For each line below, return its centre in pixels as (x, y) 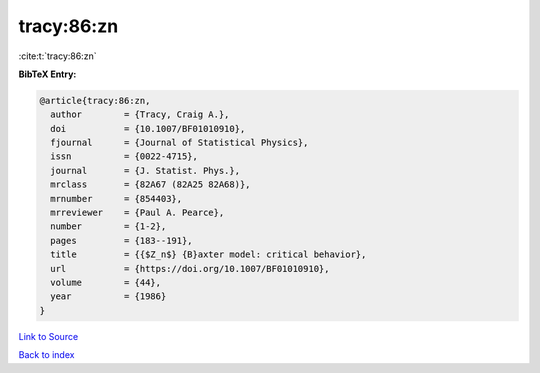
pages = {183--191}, (122, 240)
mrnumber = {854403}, (116, 198)
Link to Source (48, 336)
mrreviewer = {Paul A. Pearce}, (137, 213)
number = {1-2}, (108, 226)
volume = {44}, (106, 282)
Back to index (46, 355)
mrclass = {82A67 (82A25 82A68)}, (150, 184)
